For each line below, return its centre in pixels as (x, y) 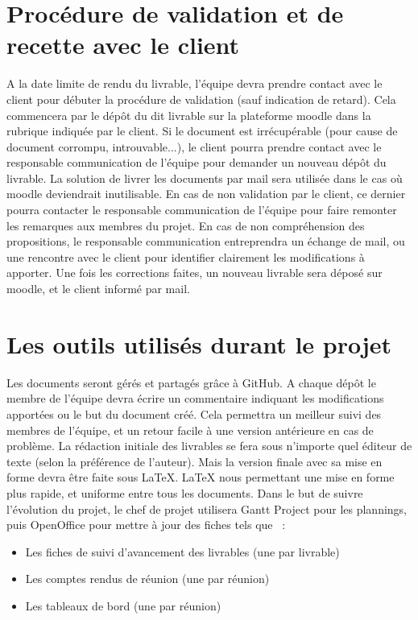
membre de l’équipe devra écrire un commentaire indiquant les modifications (195, 398)
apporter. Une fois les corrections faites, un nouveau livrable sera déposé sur (195, 273)
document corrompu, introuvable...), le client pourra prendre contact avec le (194, 146)
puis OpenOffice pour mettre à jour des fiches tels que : (146, 525)
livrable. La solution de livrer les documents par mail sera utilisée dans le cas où (205, 178)
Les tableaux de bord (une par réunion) (123, 605)
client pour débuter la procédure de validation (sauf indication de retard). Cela (201, 99)
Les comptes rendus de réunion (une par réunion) (147, 579)
